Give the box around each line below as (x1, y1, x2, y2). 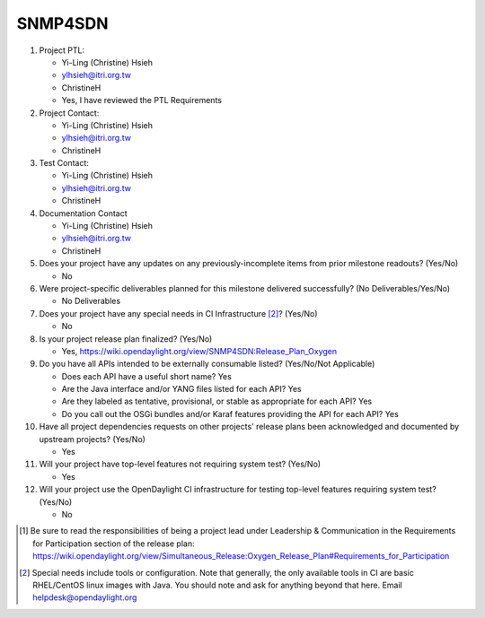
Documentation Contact (39, 207, 128, 219)
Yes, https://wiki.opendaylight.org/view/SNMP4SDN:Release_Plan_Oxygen (61, 345, 338, 356)
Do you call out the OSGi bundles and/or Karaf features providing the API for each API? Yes (61, 408, 399, 419)
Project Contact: (39, 108, 100, 118)
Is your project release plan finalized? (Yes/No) (39, 333, 213, 344)
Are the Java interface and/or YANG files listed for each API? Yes (61, 384, 303, 395)
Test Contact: (39, 158, 90, 169)
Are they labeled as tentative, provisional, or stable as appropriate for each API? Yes (61, 396, 373, 407)
